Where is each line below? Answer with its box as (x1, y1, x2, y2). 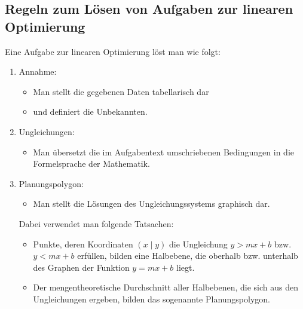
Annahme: (19, 65, 57, 78)
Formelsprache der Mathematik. (33, 157, 150, 170)
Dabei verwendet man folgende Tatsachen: (19, 217, 174, 230)
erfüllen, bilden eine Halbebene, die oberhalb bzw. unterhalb (77, 249, 298, 262)
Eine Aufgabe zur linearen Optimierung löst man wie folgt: (5, 45, 221, 57)
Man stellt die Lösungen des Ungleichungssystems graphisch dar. (33, 197, 270, 210)
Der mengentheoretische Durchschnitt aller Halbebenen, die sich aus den (33, 281, 298, 293)
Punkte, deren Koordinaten (33, 237, 133, 250)
